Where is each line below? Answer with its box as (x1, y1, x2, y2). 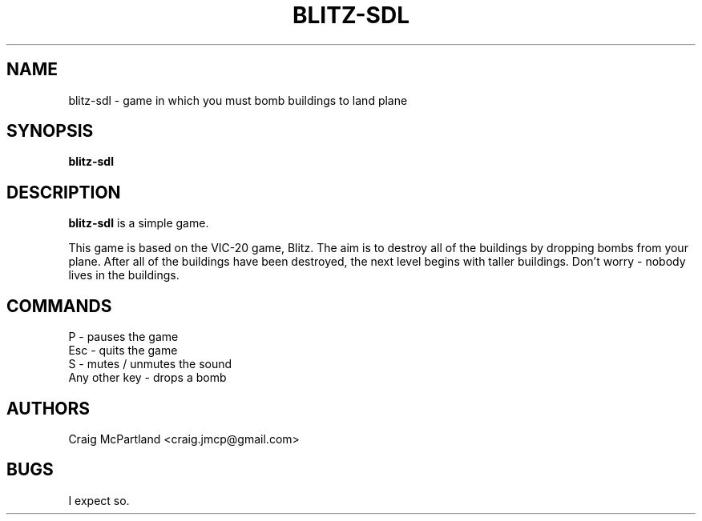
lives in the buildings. (68, 268, 180, 283)
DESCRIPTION (6, 182, 121, 202)
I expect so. (68, 493, 130, 507)
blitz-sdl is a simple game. (68, 216, 209, 230)
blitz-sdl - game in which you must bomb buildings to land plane (68, 93, 408, 107)
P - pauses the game (68, 330, 179, 344)
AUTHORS (6, 398, 91, 419)
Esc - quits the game (68, 343, 178, 358)
